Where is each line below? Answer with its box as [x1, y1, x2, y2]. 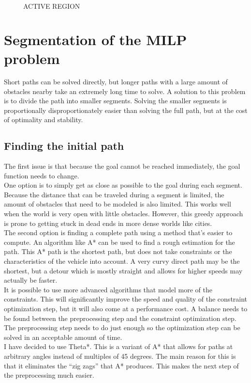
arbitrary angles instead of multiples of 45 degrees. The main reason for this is [4, 351, 236, 361]
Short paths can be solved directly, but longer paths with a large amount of [4, 76, 228, 86]
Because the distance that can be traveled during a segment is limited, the [4, 189, 224, 199]
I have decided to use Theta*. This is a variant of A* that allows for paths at [4, 341, 233, 351]
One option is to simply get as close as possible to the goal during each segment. [4, 180, 242, 190]
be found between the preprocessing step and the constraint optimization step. [4, 313, 236, 323]
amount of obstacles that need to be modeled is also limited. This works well [4, 199, 231, 209]
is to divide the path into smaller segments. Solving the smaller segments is [4, 96, 227, 106]
